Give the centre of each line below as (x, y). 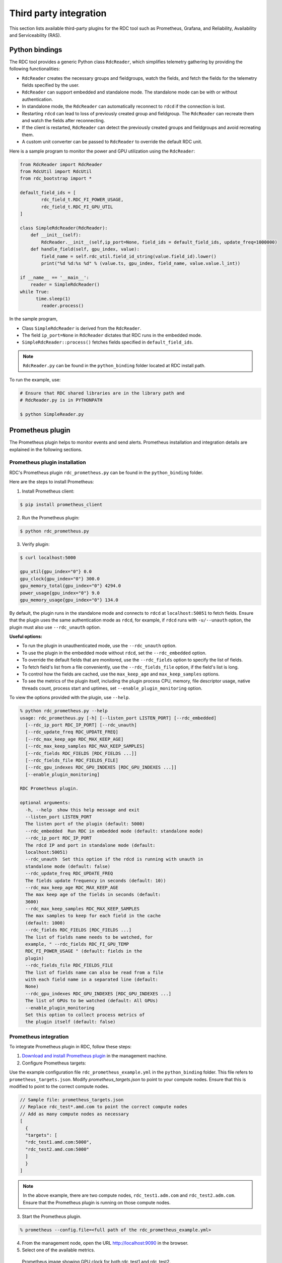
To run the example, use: (35, 379)
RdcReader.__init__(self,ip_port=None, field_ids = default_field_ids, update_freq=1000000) (159, 242)
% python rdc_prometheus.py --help (64, 711)
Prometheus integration (39, 1037)
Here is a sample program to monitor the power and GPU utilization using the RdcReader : (102, 151)
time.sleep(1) (53, 299)
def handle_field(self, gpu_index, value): (85, 249)
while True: (35, 292)
